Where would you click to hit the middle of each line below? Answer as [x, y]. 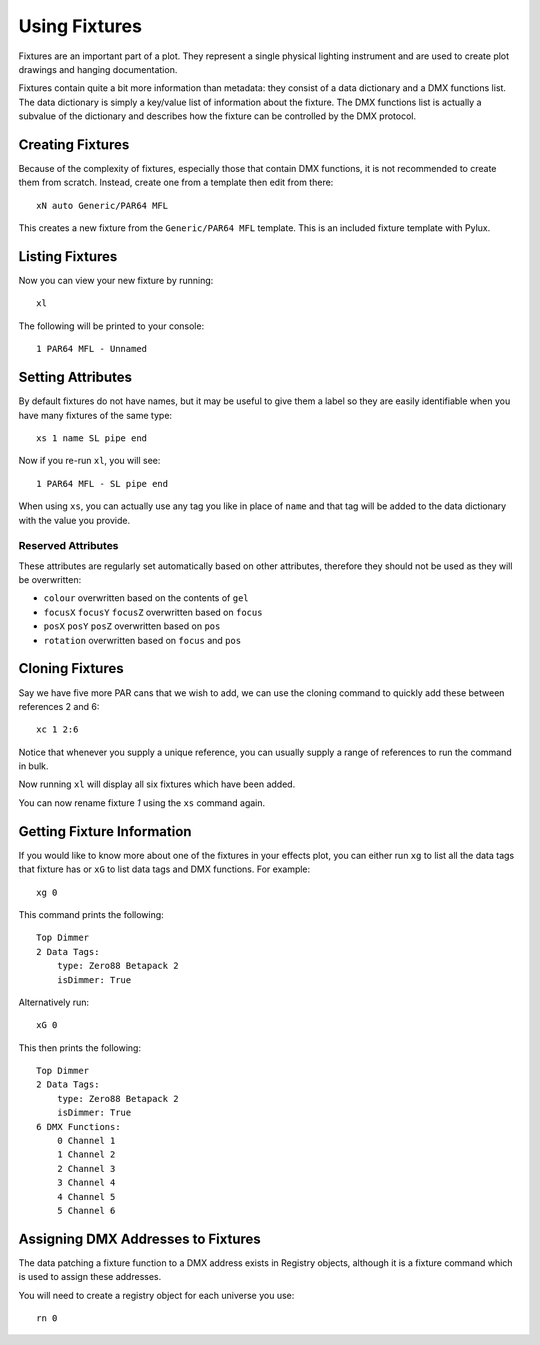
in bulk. [33, 766]
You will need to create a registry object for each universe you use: [156, 1295]
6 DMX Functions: [78, 1126]
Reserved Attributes [68, 546]
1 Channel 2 [86, 1154]
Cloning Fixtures [71, 668]
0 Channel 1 [86, 1141]
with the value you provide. [74, 520]
